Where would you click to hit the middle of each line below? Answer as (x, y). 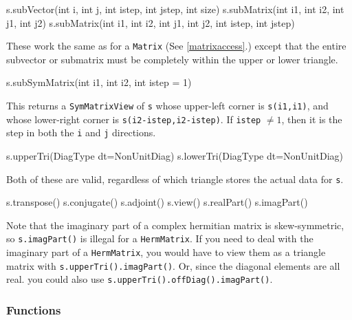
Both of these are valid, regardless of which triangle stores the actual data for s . (175, 179)
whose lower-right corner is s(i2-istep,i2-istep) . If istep (134, 119)
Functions (34, 309)
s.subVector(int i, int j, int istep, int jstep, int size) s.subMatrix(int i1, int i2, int (175, 9)
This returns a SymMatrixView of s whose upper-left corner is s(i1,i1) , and (167, 106)
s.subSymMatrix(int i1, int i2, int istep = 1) (99, 82)
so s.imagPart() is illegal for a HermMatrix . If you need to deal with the (160, 238)
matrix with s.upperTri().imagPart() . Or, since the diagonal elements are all (173, 265)
